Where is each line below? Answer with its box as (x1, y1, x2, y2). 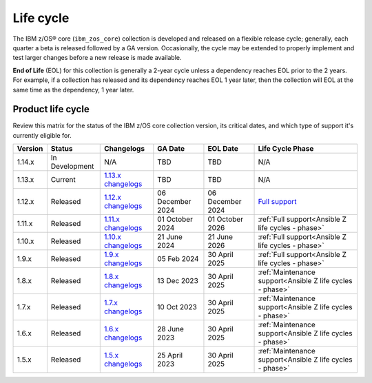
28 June (157, 324, 184, 334)
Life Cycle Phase (258, 144, 314, 154)
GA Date (157, 144, 185, 154)
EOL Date (207, 144, 239, 154)
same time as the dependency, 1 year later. (12, 85, 134, 94)
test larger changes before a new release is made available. (12, 54, 182, 62)
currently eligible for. (12, 131, 72, 139)
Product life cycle (12, 103, 90, 115)
